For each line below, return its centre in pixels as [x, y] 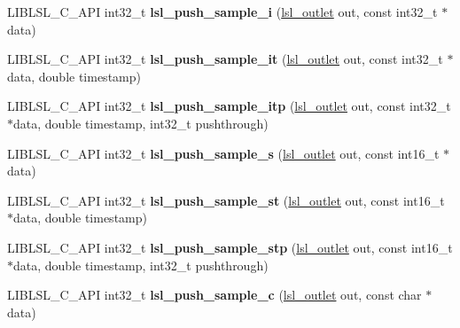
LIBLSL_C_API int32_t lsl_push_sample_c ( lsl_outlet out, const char [214, 295]
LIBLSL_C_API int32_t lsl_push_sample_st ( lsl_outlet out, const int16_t [226, 200]
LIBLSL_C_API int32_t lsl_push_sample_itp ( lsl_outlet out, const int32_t [229, 106]
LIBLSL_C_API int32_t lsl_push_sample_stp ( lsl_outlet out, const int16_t [230, 247]
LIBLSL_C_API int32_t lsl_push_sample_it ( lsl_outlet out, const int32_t [225, 59]
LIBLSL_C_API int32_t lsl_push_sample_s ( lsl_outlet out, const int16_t [223, 153]
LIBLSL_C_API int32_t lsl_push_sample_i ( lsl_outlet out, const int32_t [222, 12]
